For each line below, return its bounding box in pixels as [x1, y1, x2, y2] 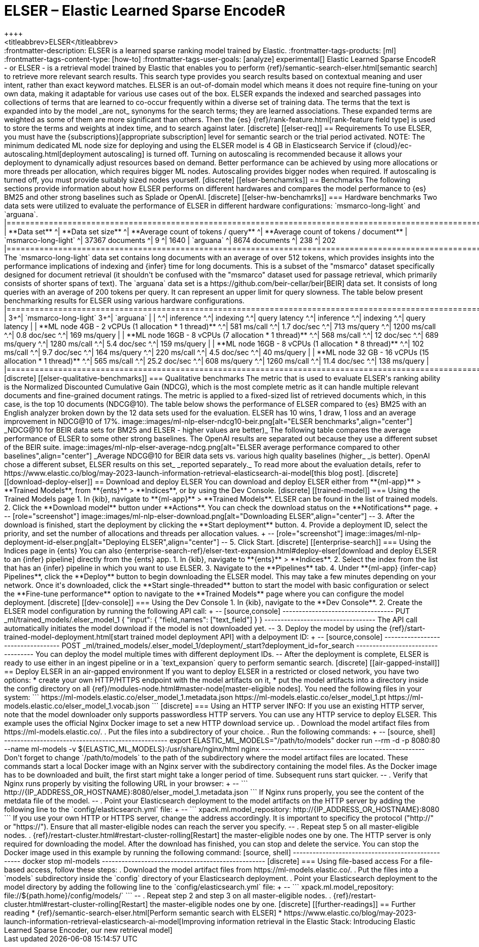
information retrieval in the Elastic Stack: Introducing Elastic [217, 917, 416, 926]
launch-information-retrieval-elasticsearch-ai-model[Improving [4, 917, 215, 926]
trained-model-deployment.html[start [4, 632, 129, 641]
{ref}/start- [389, 623, 426, 633]
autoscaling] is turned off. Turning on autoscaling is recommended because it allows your [103, 149, 402, 158]
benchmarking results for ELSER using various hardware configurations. [4, 296, 245, 305]
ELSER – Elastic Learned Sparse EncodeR [4, 2, 286, 19]
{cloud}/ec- [373, 141, 412, 150]
